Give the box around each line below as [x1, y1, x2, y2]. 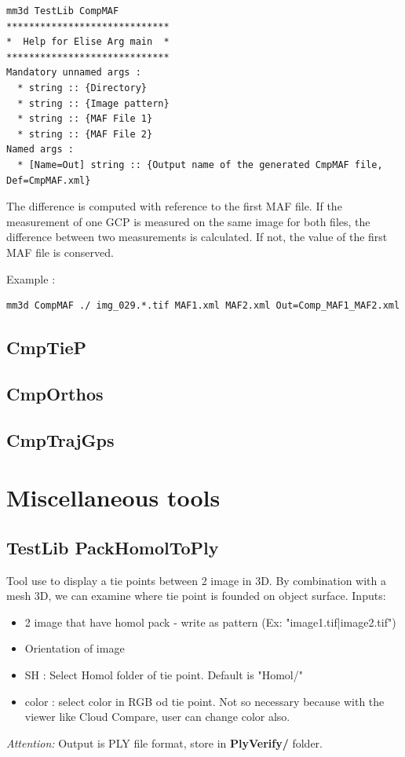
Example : [6, 270, 56, 287]
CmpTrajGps [6, 427, 115, 452]
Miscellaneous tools [6, 481, 221, 514]
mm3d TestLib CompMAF [6, 5, 119, 16]
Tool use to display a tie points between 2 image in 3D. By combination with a [6, 572, 386, 588]
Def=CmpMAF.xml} [6, 174, 91, 186]
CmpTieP [6, 335, 87, 360]
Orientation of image [24, 640, 125, 656]
